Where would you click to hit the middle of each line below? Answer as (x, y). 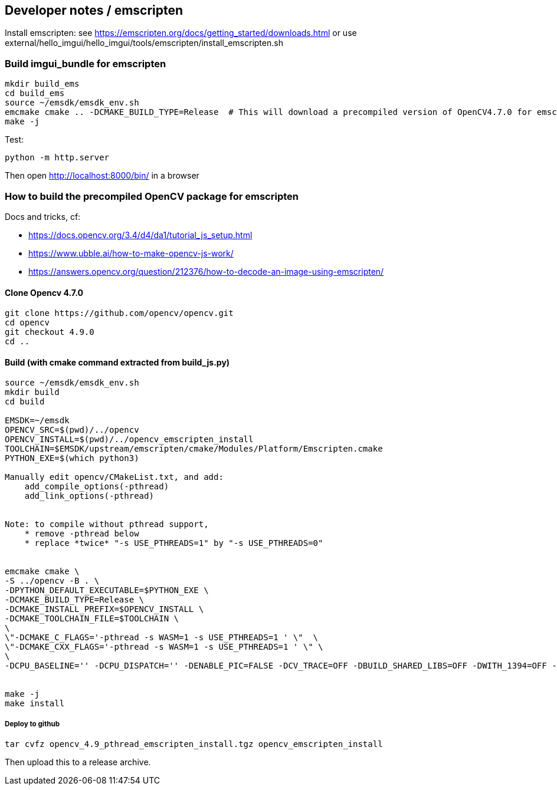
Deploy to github (32, 724)
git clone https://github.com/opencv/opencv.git (119, 313)
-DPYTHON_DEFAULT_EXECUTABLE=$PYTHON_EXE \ (107, 590)
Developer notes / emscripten (94, 10)
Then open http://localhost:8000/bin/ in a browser (102, 176)
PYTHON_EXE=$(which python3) (72, 458)
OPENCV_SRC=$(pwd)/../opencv (72, 430)
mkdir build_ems (42, 84)
